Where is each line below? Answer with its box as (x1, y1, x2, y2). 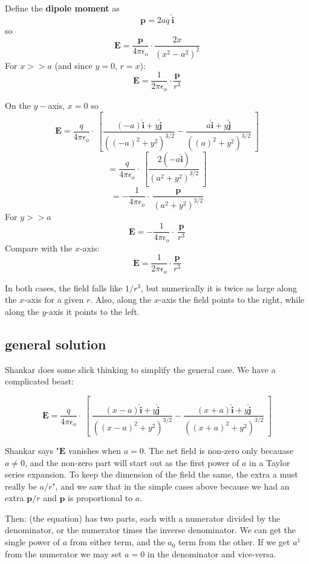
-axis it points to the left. (46, 305, 140, 318)
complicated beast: (5, 375, 74, 387)
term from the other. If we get (178, 536, 290, 548)
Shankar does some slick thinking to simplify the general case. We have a (5, 363, 276, 375)
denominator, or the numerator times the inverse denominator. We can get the (5, 523, 296, 536)
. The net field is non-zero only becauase (143, 444, 294, 456)
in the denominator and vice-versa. (147, 547, 276, 560)
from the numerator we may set (5, 547, 122, 560)
